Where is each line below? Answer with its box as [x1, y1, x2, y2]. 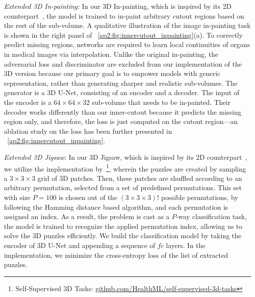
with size [4, 192, 30, 202]
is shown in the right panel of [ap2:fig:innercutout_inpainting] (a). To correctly [4, 29, 243, 40]
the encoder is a [4, 97, 51, 107]
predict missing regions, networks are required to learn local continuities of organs [4, 39, 250, 49]
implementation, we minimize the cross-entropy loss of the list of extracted [4, 249, 229, 260]
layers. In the [166, 240, 205, 250]
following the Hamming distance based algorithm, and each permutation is [4, 201, 228, 212]
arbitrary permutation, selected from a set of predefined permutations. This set [4, 182, 242, 193]
